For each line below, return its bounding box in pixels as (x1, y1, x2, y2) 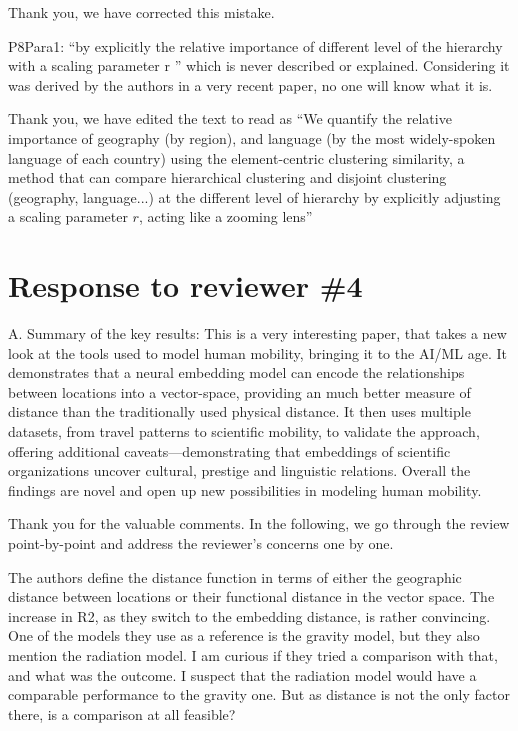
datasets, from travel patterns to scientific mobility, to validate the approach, (8, 421, 480, 442)
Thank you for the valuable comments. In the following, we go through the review (8, 513, 510, 534)
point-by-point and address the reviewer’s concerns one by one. (8, 533, 394, 553)
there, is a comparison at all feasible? (8, 703, 236, 724)
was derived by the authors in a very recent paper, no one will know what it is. (8, 74, 493, 95)
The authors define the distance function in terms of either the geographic (8, 566, 462, 587)
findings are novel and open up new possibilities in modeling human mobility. (8, 479, 482, 500)
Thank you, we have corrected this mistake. (8, 2, 275, 22)
